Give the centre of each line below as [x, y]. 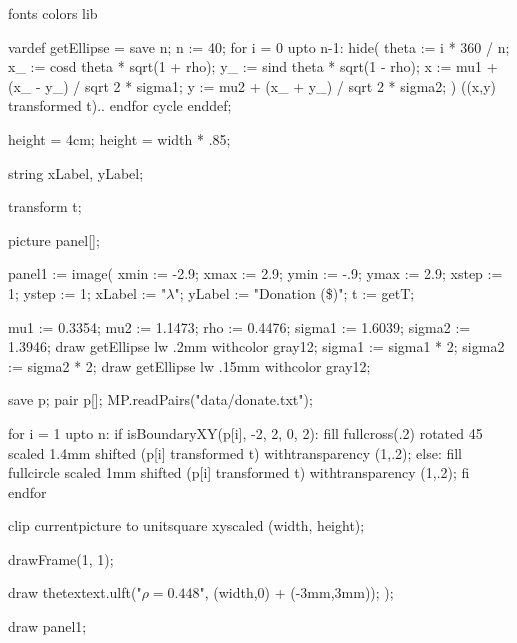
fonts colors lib [53, 13]
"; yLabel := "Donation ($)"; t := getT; [294, 292]
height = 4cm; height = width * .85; [119, 138]
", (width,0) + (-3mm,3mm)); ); [296, 592]
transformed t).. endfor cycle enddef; [120, 105]
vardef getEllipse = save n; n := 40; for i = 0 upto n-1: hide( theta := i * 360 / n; [259, 46]
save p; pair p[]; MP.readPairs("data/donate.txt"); [160, 399]
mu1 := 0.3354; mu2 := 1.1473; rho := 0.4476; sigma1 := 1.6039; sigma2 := [239, 326]
